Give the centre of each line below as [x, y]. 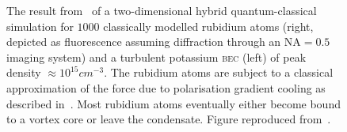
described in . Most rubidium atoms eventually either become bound [173, 103]
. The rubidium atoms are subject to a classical [219, 72]
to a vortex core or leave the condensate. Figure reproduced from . [169, 119]
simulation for [40, 26]
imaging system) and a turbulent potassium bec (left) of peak [156, 57]
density [24, 72]
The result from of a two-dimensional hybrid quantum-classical [162, 10]
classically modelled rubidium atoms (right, [208, 26]
